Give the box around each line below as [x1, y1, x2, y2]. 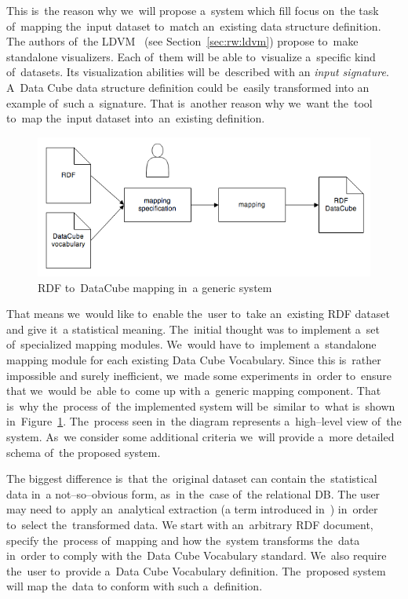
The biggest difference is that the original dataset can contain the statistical [6, 470, 377, 487]
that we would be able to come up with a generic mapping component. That [6, 382, 381, 399]
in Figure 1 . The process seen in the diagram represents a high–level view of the [6, 413, 402, 429]
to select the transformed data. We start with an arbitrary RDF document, [6, 516, 373, 532]
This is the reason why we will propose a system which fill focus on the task [6, 2, 379, 18]
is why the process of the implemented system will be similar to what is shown [6, 397, 395, 414]
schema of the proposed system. [6, 444, 161, 460]
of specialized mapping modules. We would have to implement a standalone [6, 336, 377, 352]
